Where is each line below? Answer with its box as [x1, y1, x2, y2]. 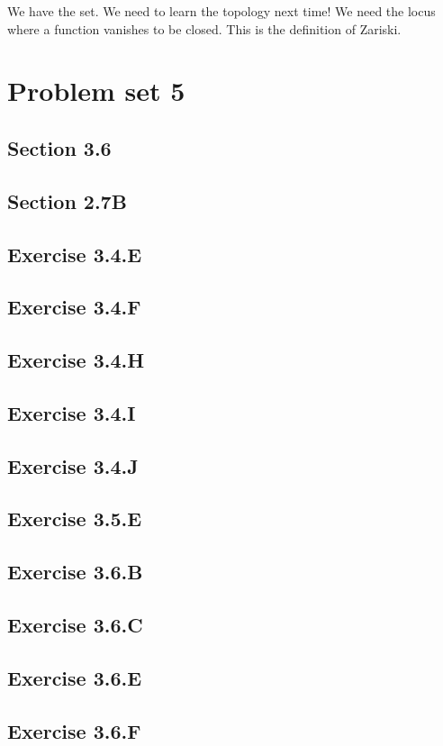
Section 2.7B [7, 186, 127, 214]
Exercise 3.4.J [7, 451, 139, 479]
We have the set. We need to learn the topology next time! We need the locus [7, 2, 436, 20]
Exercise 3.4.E [7, 240, 142, 268]
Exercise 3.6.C [7, 610, 143, 638]
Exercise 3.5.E [7, 505, 142, 532]
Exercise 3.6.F [7, 716, 141, 744]
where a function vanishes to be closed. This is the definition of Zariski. [7, 19, 402, 38]
